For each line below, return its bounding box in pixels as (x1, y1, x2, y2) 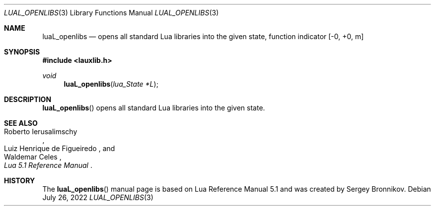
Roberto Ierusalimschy (4, 127, 77, 136)
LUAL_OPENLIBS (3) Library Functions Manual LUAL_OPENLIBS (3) (4, 8, 219, 17)
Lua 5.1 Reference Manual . (4, 161, 92, 169)
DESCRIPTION (4, 95, 52, 104)
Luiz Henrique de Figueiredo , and (4, 144, 115, 153)
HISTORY (4, 176, 35, 185)
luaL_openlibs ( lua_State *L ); (64, 80, 158, 88)
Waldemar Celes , (4, 153, 62, 161)
